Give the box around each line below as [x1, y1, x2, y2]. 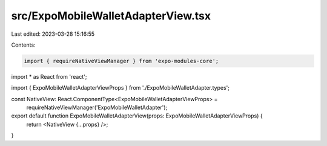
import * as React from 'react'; [11, 73, 87, 80]
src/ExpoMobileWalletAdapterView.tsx [11, 9, 211, 22]
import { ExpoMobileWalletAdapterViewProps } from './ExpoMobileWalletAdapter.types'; [11, 84, 230, 91]
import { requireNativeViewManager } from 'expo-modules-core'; [24, 58, 219, 64]
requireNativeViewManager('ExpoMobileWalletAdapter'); [26, 104, 168, 111]
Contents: [11, 41, 36, 48]
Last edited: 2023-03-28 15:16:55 [11, 30, 95, 38]
